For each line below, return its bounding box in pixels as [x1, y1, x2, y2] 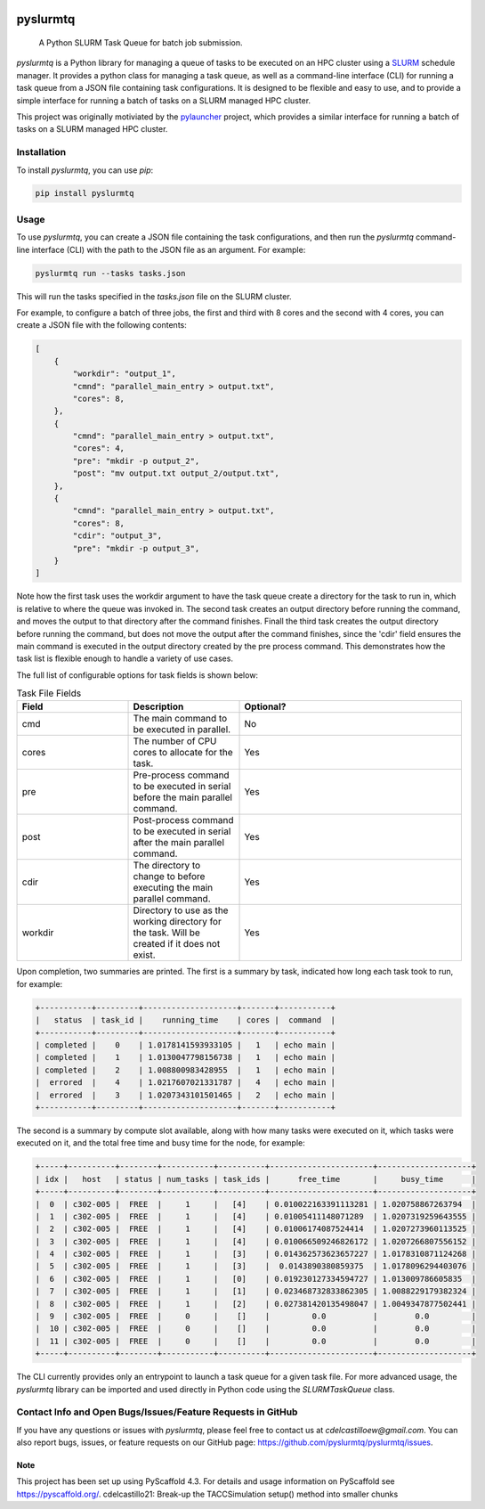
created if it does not [133, 938, 221, 950]
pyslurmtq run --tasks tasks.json [35, 268, 186, 278]
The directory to [133, 860, 201, 872]
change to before [133, 870, 206, 883]
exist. [133, 949, 156, 961]
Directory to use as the [133, 904, 229, 917]
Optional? [244, 700, 287, 713]
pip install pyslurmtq [35, 188, 134, 199]
